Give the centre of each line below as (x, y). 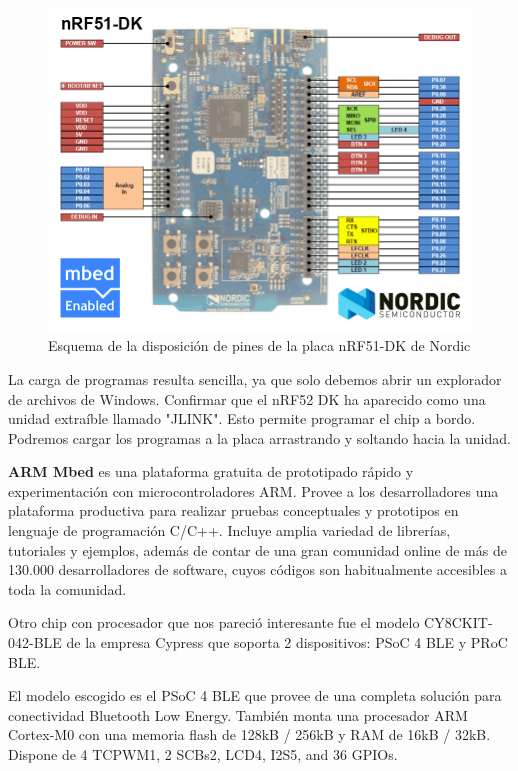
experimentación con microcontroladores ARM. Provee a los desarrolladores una (253, 490)
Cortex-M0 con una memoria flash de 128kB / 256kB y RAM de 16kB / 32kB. (249, 734)
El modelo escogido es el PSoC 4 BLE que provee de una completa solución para (255, 695)
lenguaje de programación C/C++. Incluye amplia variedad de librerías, (229, 530)
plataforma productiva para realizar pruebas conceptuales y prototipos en (233, 510)
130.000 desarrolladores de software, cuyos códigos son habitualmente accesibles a (257, 569)
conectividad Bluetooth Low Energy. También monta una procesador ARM (238, 714)
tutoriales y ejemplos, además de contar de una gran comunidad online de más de (257, 549)
